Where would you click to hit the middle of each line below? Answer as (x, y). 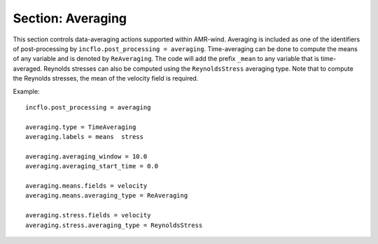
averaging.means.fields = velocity (86, 186)
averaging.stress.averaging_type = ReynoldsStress (114, 225)
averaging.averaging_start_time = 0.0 (92, 166)
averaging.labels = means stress (84, 137)
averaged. (27, 68)
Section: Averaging (70, 18)
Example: (26, 91)
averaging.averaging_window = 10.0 (86, 156)
